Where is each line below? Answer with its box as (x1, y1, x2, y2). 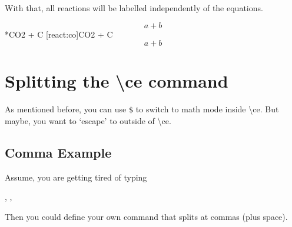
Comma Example (5, 143, 112, 161)
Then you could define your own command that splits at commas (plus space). (5, 210, 288, 222)
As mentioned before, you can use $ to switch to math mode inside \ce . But (5, 103, 279, 115)
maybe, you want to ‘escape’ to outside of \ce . (5, 114, 171, 126)
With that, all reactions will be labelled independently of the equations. (5, 2, 263, 14)
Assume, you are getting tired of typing (5, 171, 147, 183)
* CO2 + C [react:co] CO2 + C (5, 28, 113, 40)
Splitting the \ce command (5, 69, 228, 93)
